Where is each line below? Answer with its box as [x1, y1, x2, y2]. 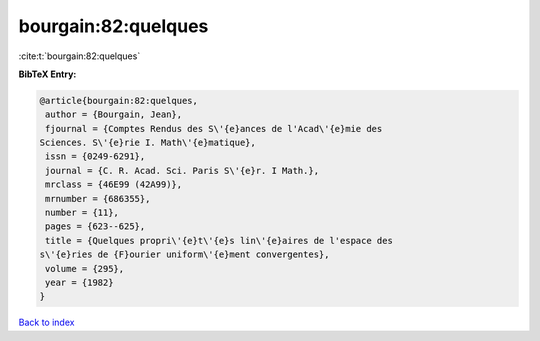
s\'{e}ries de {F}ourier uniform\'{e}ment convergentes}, [39, 249, 330, 260]
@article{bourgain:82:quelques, [39, 95, 199, 106]
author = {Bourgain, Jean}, [45, 109, 183, 120]
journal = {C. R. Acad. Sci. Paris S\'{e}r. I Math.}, [45, 165, 320, 176]
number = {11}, [45, 207, 120, 219]
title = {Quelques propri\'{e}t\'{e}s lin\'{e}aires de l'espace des [45, 235, 394, 246]
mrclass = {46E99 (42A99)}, [45, 179, 183, 190]
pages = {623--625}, [45, 221, 146, 232]
